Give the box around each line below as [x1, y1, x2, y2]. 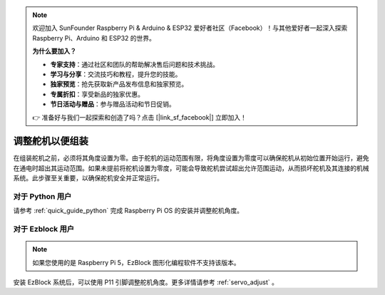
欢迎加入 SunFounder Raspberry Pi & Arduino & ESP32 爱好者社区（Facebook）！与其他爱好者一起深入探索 [32, 24, 348, 32]
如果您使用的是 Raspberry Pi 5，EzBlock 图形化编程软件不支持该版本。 [32, 258, 240, 266]
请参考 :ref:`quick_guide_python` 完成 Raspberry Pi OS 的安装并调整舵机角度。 [13, 207, 244, 215]
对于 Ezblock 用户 [13, 224, 75, 234]
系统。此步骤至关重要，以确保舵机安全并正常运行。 [13, 174, 163, 182]
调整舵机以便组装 [13, 135, 88, 147]
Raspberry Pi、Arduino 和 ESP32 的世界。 [32, 33, 156, 42]
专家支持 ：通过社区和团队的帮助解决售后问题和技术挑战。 [50, 60, 219, 68]
